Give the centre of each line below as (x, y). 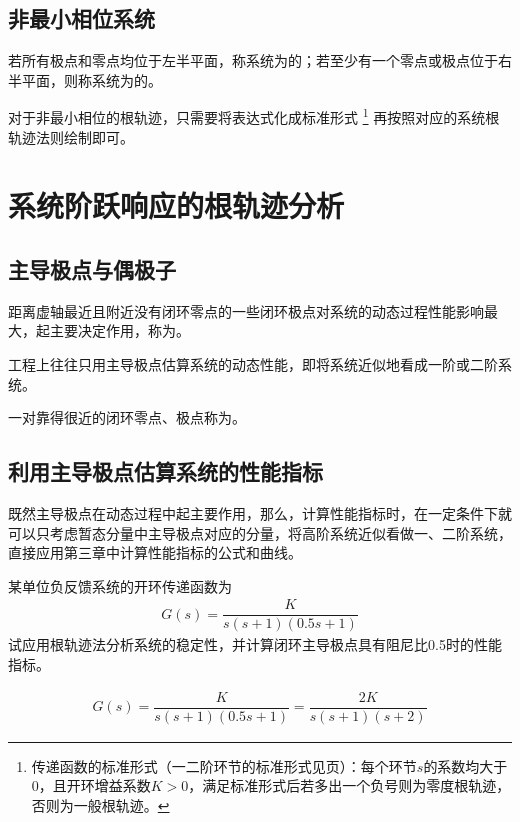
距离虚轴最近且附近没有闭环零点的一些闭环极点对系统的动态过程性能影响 (246, 310)
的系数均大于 (465, 765)
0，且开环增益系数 (91, 785)
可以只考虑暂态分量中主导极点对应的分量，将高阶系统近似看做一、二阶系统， (260, 532)
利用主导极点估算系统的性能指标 (165, 471)
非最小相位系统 (81, 18)
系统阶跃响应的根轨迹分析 (176, 205)
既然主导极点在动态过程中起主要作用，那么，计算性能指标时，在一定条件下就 (260, 512)
